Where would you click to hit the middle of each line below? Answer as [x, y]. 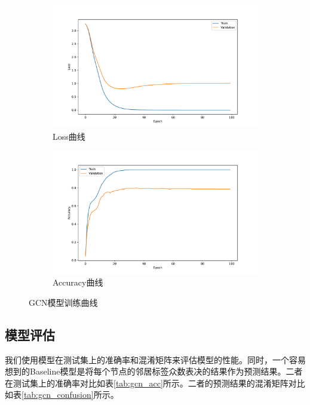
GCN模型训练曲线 [63, 302]
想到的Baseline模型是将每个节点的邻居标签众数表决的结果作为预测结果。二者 [154, 371]
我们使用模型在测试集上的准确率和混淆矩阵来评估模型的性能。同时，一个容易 [155, 359]
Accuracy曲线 [78, 282]
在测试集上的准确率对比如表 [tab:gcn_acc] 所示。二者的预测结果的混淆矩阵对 [151, 383]
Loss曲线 [69, 136]
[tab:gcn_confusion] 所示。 [70, 395]
